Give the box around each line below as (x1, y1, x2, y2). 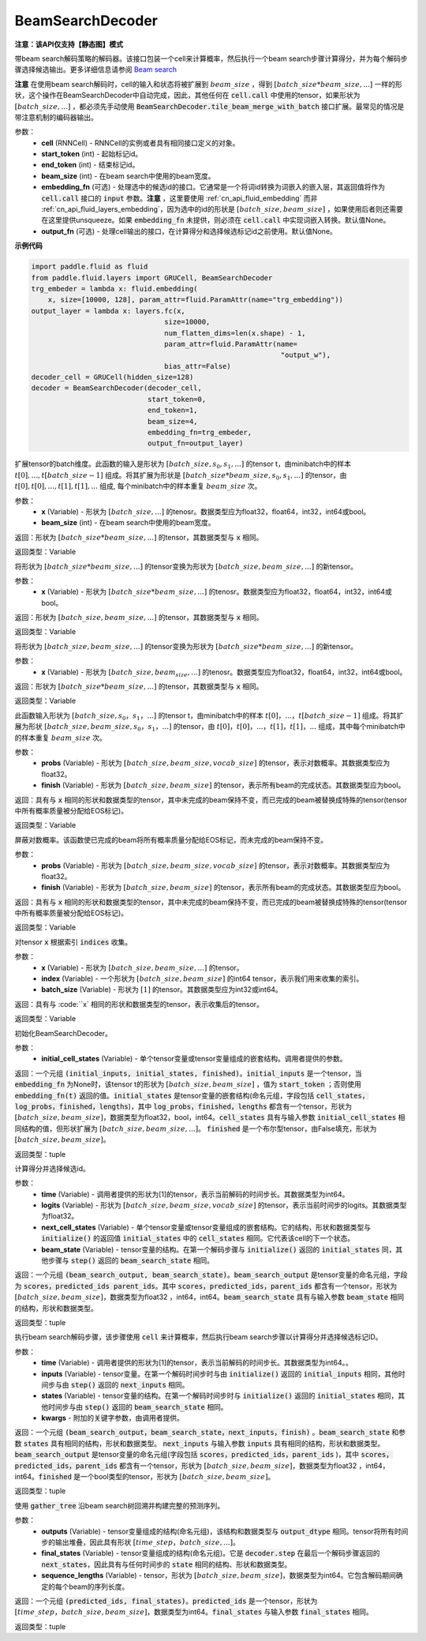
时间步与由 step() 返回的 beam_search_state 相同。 (47, 1402, 228, 1411)
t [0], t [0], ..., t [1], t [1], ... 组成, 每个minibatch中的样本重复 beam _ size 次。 (14, 482, 262, 491)
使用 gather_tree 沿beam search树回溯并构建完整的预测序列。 (14, 1500, 225, 1510)
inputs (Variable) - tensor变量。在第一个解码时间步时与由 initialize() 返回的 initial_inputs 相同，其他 (41, 1369, 398, 1378)
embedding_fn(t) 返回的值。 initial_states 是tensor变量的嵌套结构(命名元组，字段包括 (14, 1091, 315, 1100)
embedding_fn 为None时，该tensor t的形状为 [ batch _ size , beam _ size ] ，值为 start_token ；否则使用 (14, 1080, 362, 1089)
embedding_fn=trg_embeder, (147, 428, 252, 437)
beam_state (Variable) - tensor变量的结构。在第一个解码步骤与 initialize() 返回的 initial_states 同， (41, 1245, 396, 1254)
